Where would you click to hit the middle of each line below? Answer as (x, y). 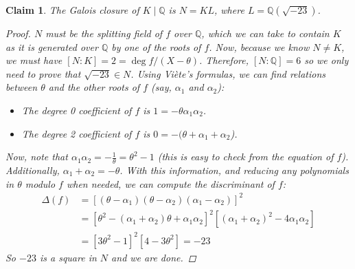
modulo (40, 183)
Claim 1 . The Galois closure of (72, 10)
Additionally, (33, 170)
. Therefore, (224, 60)
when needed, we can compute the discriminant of (170, 183)
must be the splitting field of (104, 33)
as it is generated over (52, 46)
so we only (327, 60)
